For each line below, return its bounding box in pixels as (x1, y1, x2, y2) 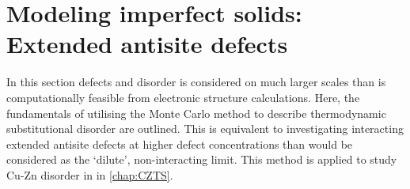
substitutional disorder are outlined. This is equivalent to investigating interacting (6, 120, 404, 137)
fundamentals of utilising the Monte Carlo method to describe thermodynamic (6, 104, 386, 121)
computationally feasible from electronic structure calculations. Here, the (6, 89, 360, 105)
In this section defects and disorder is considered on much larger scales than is (6, 74, 386, 90)
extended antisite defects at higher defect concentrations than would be (6, 135, 353, 152)
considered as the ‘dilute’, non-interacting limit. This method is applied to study (6, 151, 397, 168)
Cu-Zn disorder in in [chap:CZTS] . (6, 166, 173, 183)
